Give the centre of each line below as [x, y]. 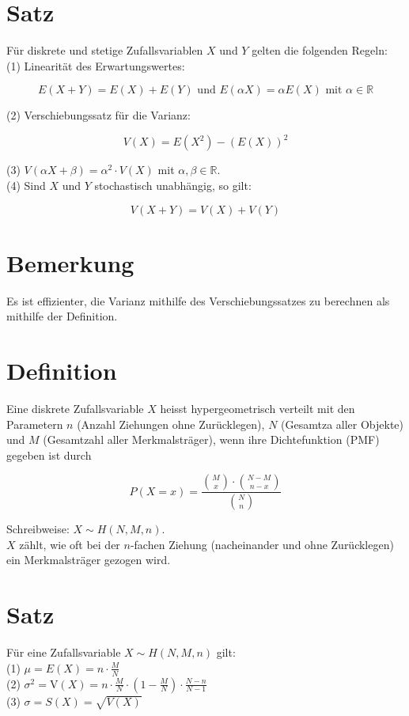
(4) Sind [26, 185]
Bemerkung [70, 262]
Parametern [35, 424]
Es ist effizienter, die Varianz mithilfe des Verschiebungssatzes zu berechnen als [198, 300]
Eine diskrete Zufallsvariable [75, 409]
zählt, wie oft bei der [70, 544]
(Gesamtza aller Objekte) [343, 424]
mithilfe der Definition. [62, 316]
